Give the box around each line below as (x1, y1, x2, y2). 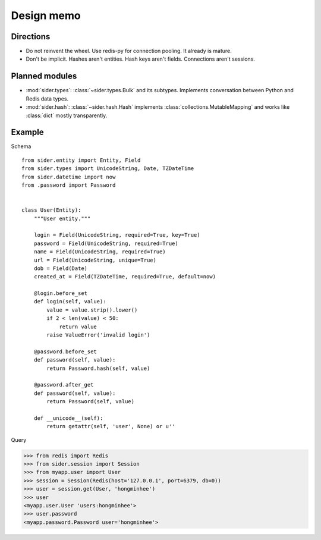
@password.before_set (33, 348, 97, 355)
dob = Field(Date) (33, 265, 88, 272)
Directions (11, 32, 51, 42)
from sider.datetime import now (21, 173, 116, 180)
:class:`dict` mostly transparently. (26, 112, 108, 119)
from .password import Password (21, 182, 116, 189)
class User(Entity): (21, 207, 81, 214)
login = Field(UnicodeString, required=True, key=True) (33, 232, 200, 238)
